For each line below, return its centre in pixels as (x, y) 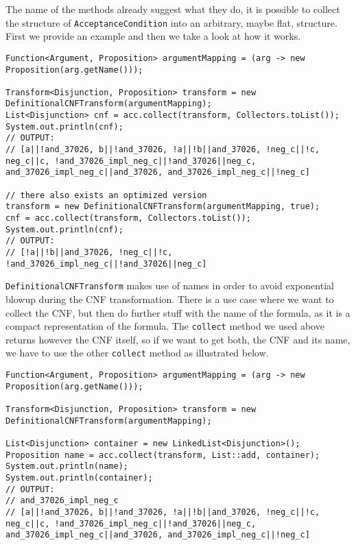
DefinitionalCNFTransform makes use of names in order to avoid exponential (170, 286)
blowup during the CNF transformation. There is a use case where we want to (170, 299)
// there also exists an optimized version (106, 195)
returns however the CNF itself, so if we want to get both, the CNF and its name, (178, 339)
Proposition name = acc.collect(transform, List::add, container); (163, 455)
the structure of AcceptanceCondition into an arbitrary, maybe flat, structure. (171, 22)
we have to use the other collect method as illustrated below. (137, 353)
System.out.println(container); (79, 477)
